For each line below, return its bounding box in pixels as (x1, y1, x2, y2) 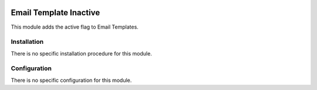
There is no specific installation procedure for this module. (11, 50, 152, 57)
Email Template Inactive (11, 8, 100, 18)
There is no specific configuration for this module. (11, 77, 132, 84)
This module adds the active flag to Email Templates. (11, 23, 139, 30)
